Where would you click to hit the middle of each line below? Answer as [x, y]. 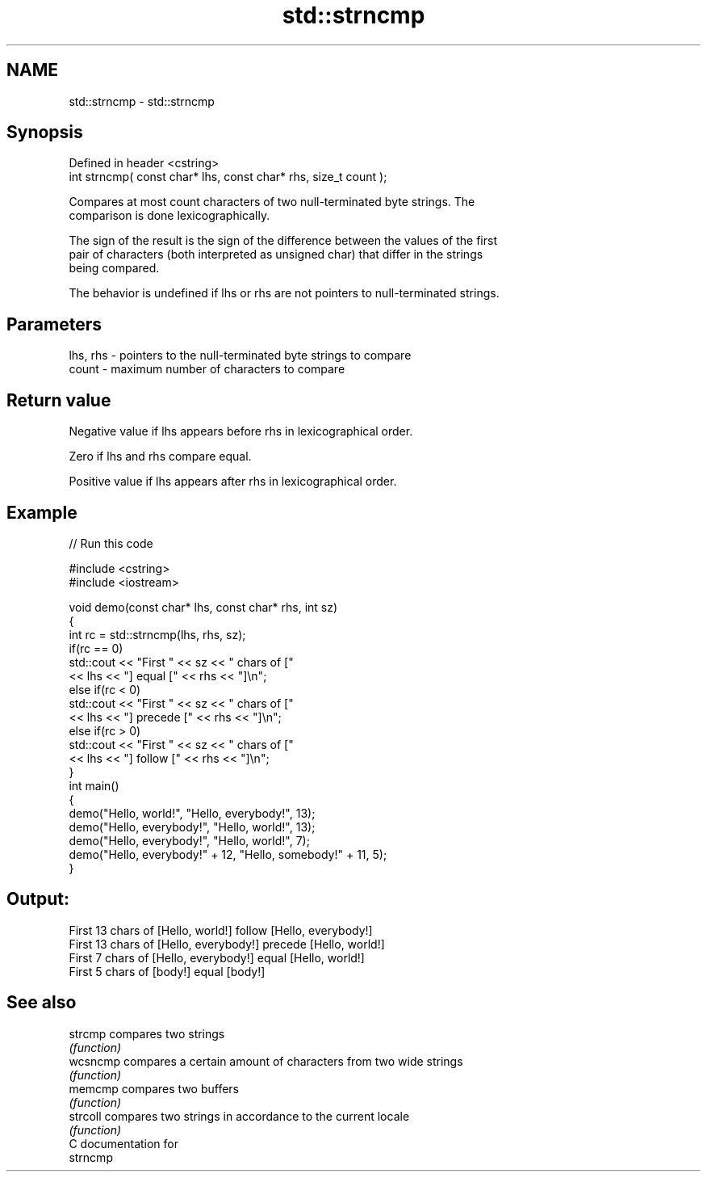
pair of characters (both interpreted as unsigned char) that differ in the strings [276, 255]
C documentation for [124, 1143]
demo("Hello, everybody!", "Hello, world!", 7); [189, 840]
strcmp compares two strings [147, 1033]
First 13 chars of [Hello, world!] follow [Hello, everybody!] [221, 930]
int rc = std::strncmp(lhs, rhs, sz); [157, 634]
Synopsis [45, 133]
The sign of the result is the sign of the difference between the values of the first [283, 241]
